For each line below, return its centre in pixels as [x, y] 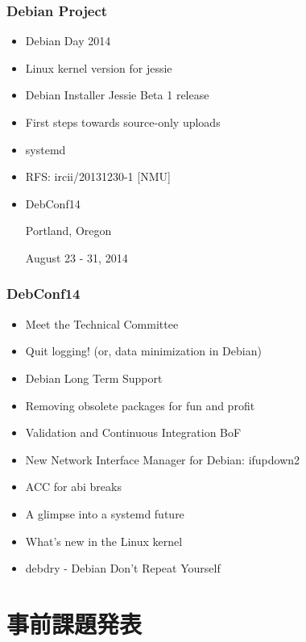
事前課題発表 [74, 623]
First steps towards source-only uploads [123, 122]
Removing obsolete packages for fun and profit [140, 405]
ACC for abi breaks [73, 487]
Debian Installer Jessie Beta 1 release [117, 95]
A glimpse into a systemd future [105, 513]
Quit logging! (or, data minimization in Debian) [143, 351]
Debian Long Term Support [94, 378]
